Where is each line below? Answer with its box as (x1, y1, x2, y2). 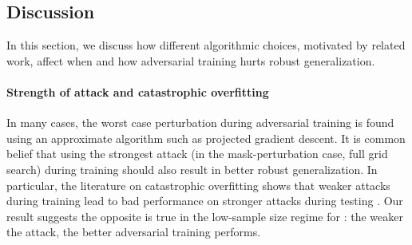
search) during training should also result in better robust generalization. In (6, 160, 378, 177)
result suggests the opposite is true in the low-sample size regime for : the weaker (6, 207, 403, 224)
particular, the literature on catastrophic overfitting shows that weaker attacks (6, 176, 390, 193)
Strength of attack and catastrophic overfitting (6, 83, 269, 100)
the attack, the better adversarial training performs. (6, 223, 261, 240)
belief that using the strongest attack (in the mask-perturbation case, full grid (6, 145, 388, 162)
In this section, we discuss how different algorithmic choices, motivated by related (6, 37, 406, 53)
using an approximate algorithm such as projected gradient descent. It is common (6, 129, 406, 146)
